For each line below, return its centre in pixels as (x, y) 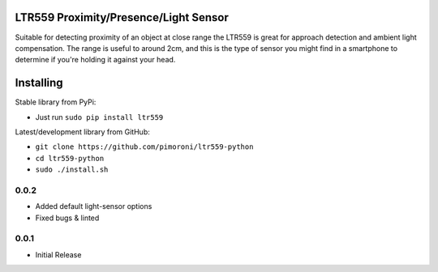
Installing (39, 83)
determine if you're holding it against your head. (95, 60)
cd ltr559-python (70, 158)
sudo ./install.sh (72, 170)
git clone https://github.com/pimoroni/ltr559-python (144, 147)
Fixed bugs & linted (67, 218)
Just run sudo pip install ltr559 (99, 117)
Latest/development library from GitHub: (82, 132)
